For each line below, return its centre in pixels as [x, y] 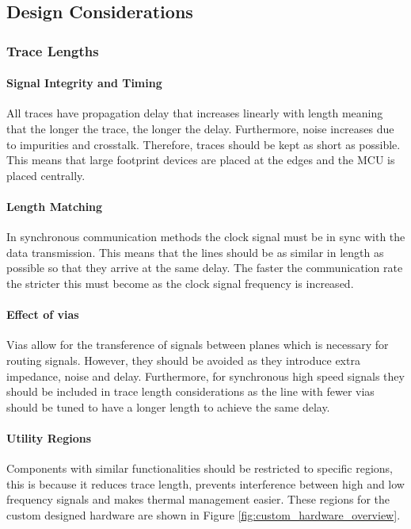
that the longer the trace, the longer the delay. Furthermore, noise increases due [200, 129]
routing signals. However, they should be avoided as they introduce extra [183, 360]
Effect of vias [43, 314]
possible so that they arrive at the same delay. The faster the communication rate [205, 268]
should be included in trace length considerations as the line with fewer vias [190, 391]
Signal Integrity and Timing [84, 83]
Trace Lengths [53, 50]
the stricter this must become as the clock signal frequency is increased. [180, 283]
